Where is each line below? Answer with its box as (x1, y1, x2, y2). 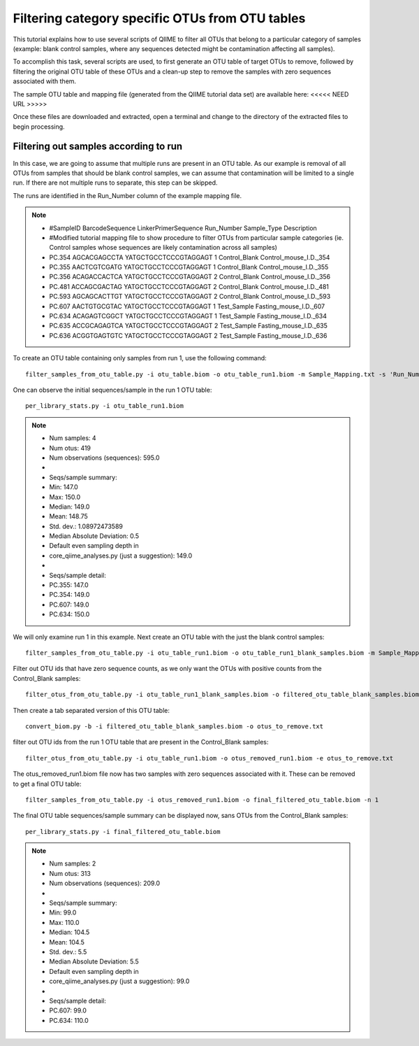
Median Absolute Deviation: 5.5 (49, 957, 139, 966)
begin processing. (13, 122, 66, 131)
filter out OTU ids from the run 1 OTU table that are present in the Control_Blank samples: (13, 738, 269, 747)
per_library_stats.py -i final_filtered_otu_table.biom (25, 828, 221, 835)
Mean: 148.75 (49, 512, 89, 521)
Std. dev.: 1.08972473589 (49, 522, 124, 530)
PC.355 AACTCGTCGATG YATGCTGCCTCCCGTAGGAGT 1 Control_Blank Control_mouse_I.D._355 (49, 263, 329, 271)
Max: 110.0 (49, 918, 80, 926)
